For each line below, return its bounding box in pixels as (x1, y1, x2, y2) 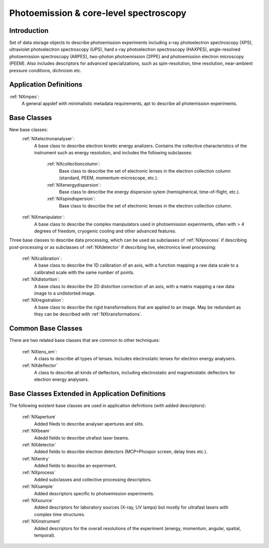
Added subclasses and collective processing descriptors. (34, 476, 152, 482)
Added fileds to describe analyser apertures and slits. (34, 421, 144, 427)
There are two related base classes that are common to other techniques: (9, 337, 160, 343)
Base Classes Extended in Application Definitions (9, 389, 166, 398)
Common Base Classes (9, 324, 83, 333)
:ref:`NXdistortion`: (21, 276, 60, 282)
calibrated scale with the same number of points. (34, 269, 134, 275)
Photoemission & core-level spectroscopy (9, 7, 187, 18)
